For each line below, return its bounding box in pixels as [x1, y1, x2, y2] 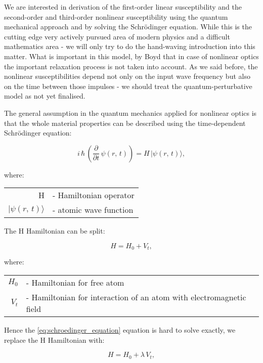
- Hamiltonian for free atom [26, 276, 124, 288]
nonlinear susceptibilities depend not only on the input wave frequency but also [4, 71, 250, 81]
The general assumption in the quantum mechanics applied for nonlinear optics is [4, 107, 257, 118]
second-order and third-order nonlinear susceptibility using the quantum [4, 11, 228, 22]
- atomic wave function [52, 204, 134, 216]
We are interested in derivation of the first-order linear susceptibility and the [4, 2, 242, 12]
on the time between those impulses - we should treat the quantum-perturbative [4, 80, 252, 91]
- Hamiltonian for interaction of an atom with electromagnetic [26, 291, 246, 303]
